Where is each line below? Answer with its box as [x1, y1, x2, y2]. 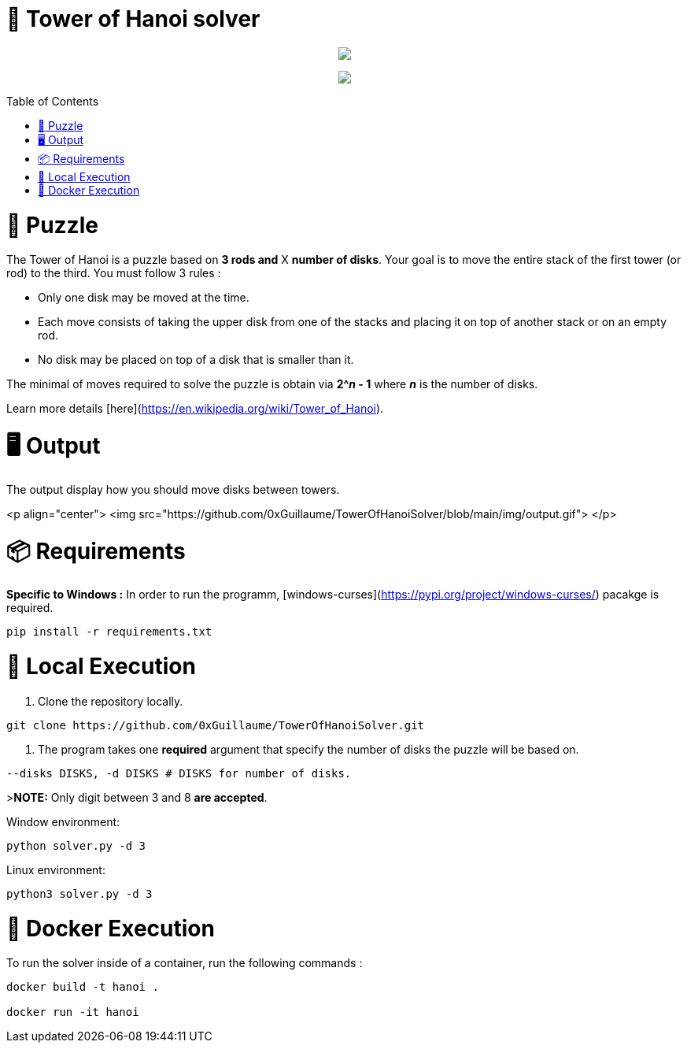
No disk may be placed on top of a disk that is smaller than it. [38, 353, 354, 367]
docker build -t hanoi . [6, 980, 159, 994]
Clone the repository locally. [38, 694, 183, 708]
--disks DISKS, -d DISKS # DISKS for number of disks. [6, 766, 352, 780]
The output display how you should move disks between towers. [6, 482, 340, 496]
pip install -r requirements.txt [6, 625, 212, 639]
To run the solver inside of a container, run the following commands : [6, 956, 363, 970]
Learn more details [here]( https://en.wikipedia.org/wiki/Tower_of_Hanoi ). [6, 402, 384, 416]
